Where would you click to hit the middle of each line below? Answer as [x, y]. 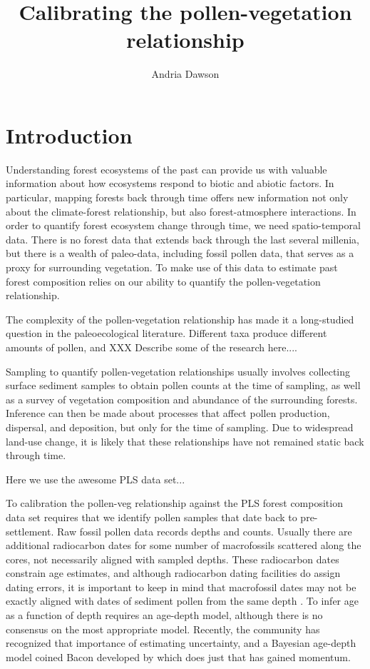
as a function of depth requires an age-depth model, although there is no [164, 615]
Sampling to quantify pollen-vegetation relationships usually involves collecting [178, 371]
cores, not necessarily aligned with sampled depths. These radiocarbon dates [173, 559]
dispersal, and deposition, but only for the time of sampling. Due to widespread [180, 427]
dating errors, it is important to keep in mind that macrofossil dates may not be [181, 587]
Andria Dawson [185, 74]
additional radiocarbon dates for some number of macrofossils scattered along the [184, 545]
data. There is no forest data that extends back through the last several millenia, [183, 239]
